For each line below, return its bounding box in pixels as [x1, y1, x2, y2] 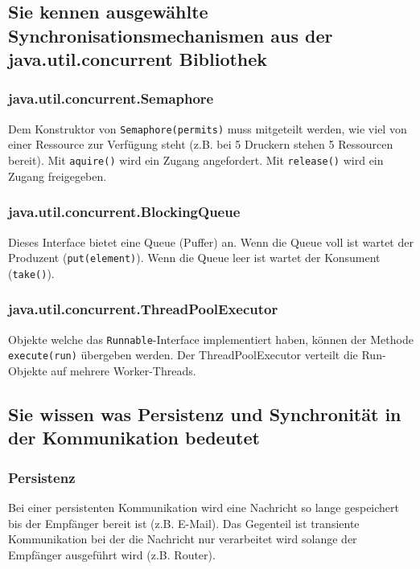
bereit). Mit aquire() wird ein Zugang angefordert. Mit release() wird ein [8, 152, 384, 169]
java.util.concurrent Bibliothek [8, 47, 268, 72]
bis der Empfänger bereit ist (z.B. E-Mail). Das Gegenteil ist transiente [8, 514, 360, 531]
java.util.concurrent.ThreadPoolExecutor [8, 299, 278, 319]
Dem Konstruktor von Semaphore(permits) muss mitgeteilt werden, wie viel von [8, 120, 407, 137]
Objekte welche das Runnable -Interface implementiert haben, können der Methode [8, 330, 414, 347]
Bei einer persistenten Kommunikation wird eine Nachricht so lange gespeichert [8, 498, 399, 515]
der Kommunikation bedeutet [8, 425, 260, 450]
